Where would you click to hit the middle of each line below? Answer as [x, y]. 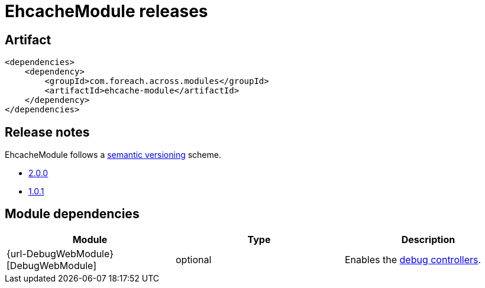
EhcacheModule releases [106, 11]
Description [428, 239]
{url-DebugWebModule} [60, 253]
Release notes [47, 132]
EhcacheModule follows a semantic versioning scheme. [113, 155]
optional [193, 259]
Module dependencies [72, 214]
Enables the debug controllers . [413, 259]
